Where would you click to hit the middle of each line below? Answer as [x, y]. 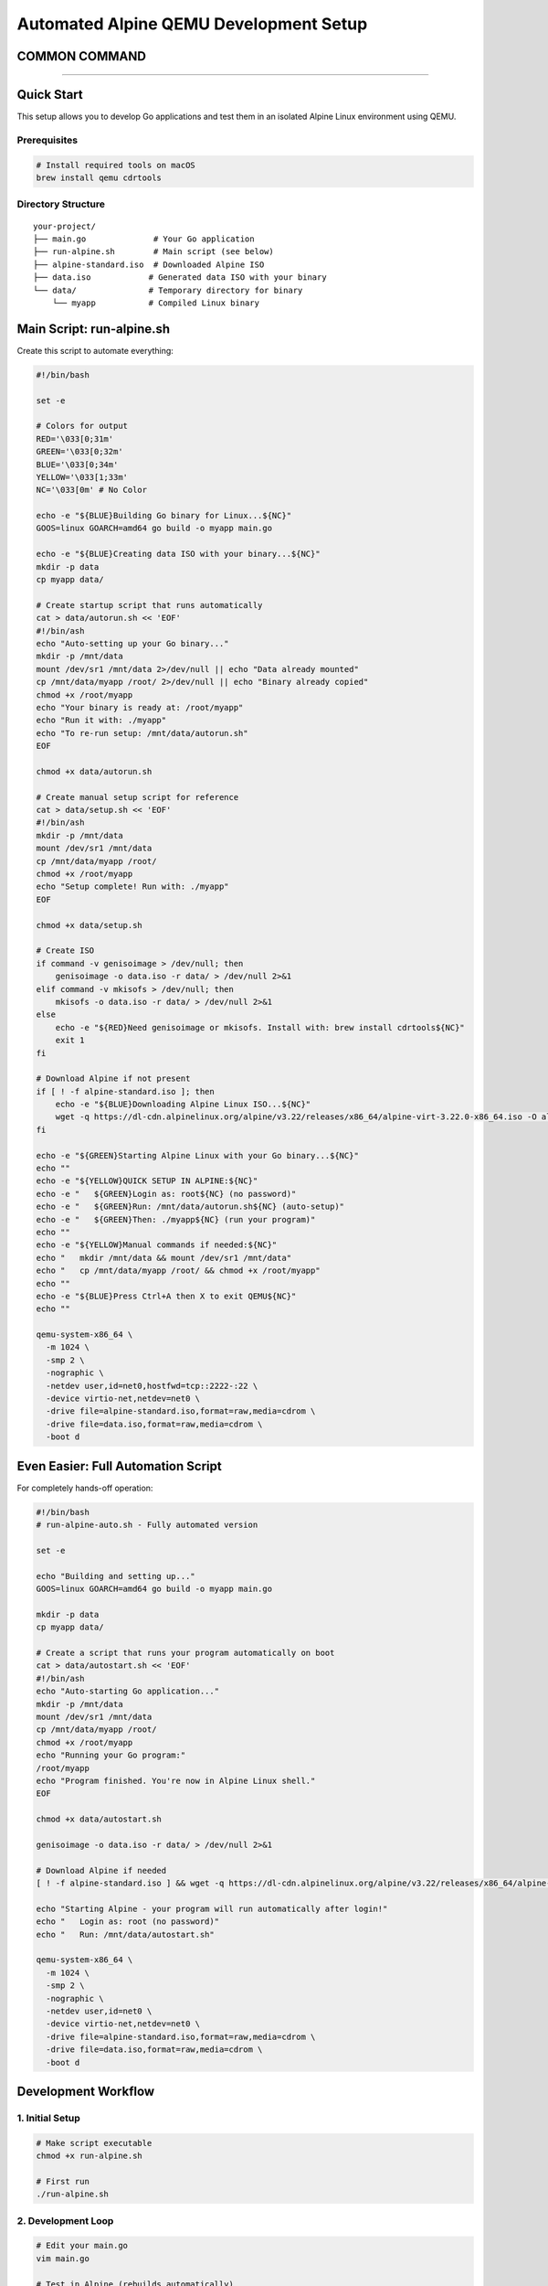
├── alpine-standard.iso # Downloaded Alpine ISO [149, 264]
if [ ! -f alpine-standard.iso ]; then [125, 1091]
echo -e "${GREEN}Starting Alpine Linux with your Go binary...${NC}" [198, 1155]
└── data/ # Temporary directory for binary [168, 290]
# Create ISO [65, 951]
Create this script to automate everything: [95, 350]
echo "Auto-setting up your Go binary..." [132, 643]
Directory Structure [61, 204]
